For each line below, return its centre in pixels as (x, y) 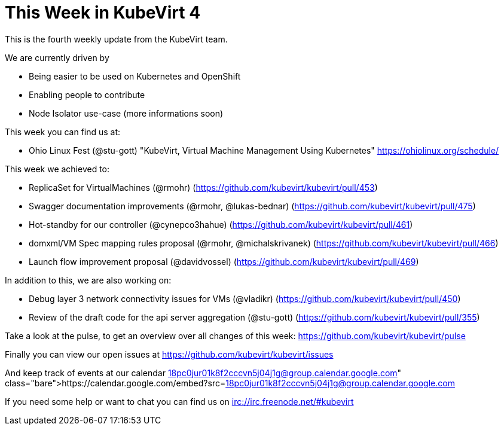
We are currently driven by (57, 57)
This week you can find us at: (63, 132)
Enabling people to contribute (87, 94)
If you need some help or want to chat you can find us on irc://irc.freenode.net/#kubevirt (179, 401)
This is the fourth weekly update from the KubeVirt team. (116, 39)
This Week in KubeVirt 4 (103, 13)
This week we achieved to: (57, 169)
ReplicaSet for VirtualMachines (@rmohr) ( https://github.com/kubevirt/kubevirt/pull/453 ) (203, 187)
